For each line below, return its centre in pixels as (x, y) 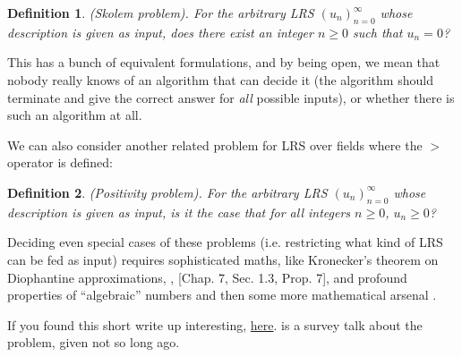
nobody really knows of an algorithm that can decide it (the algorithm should (220, 79)
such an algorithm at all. (75, 115)
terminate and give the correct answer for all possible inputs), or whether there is (231, 97)
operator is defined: (60, 162)
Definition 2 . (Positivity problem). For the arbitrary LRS (167, 192)
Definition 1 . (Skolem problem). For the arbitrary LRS (161, 13)
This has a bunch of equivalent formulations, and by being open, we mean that (224, 62)
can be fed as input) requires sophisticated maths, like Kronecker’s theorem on (223, 259)
